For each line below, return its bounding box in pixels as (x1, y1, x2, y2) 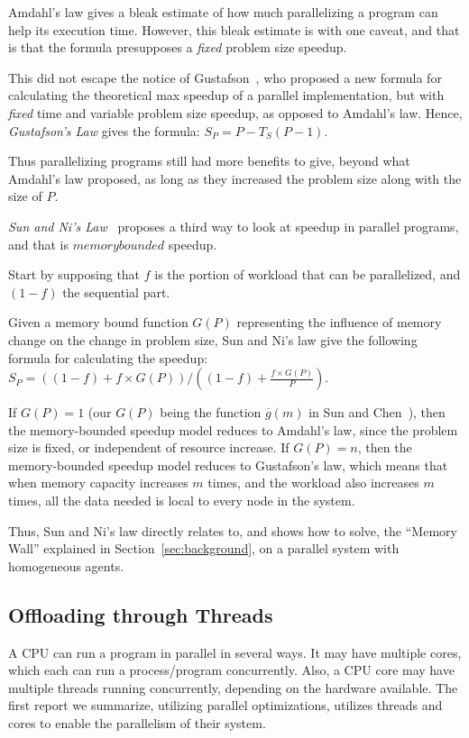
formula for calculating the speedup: (8, 348, 208, 367)
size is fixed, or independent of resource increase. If (8, 438, 290, 457)
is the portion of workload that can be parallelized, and (154, 265, 461, 284)
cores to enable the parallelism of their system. (8, 714, 266, 733)
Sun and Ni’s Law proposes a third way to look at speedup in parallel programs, (8, 216, 459, 235)
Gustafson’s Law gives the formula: (8, 121, 200, 140)
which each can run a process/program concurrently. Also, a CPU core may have (8, 661, 455, 679)
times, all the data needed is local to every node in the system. (8, 491, 355, 510)
